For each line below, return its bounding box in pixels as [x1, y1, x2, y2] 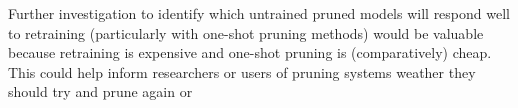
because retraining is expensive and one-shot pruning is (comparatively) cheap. [8, 42, 492, 63]
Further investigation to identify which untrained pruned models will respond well [8, 3, 510, 23]
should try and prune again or [8, 81, 193, 102]
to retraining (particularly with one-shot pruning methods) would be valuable [8, 22, 484, 43]
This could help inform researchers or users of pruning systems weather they [8, 61, 476, 82]
